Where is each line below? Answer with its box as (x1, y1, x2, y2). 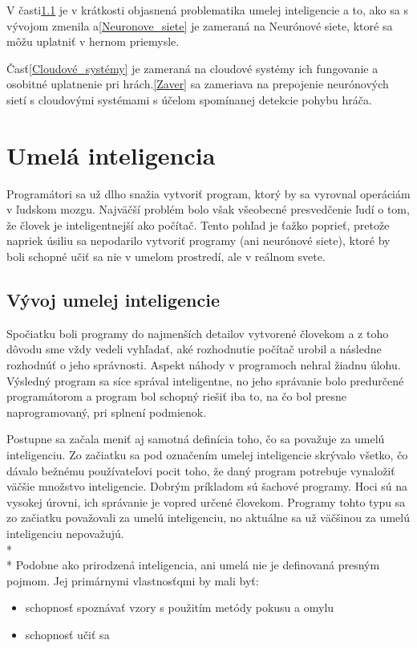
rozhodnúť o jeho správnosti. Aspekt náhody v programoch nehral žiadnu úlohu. (6, 357, 401, 373)
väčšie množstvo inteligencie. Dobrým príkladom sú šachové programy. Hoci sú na (6, 478, 408, 495)
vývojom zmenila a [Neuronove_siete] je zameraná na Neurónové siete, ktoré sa (6, 17, 393, 34)
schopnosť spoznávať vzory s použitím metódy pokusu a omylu (25, 599, 334, 616)
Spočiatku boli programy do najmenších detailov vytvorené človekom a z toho (6, 324, 389, 341)
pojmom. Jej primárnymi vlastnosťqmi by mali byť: (6, 572, 259, 589)
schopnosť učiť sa (25, 626, 110, 642)
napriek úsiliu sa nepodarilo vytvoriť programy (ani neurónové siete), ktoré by (6, 232, 391, 249)
